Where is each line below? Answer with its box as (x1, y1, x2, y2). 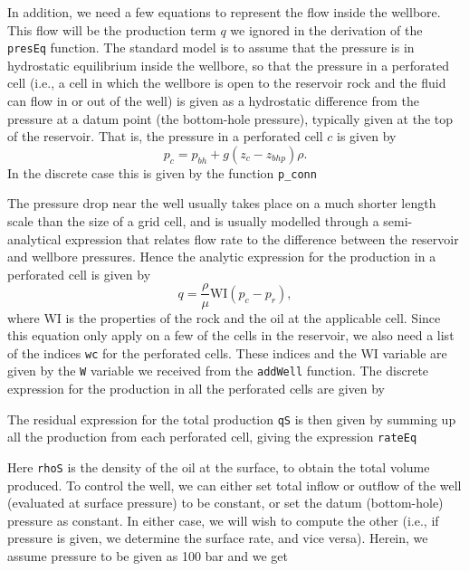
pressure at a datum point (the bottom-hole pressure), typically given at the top (7, 109, 454, 128)
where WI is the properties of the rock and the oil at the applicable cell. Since (7, 308, 441, 327)
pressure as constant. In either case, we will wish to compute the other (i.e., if (7, 510, 439, 529)
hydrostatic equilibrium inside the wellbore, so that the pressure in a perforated (7, 55, 449, 74)
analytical (7, 229, 62, 248)
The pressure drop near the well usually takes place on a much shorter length (7, 194, 436, 213)
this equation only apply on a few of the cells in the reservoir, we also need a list (7, 326, 455, 345)
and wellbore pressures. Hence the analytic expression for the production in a (7, 247, 436, 266)
